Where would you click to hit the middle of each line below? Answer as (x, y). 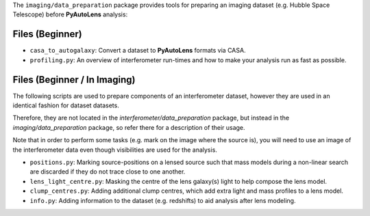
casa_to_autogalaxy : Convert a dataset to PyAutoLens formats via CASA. (138, 51)
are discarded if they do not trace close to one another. (108, 172)
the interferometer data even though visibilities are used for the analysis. (115, 150)
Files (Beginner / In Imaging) (74, 80)
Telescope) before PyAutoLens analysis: (70, 14)
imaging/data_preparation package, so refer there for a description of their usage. (129, 127)
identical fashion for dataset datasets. (66, 105)
